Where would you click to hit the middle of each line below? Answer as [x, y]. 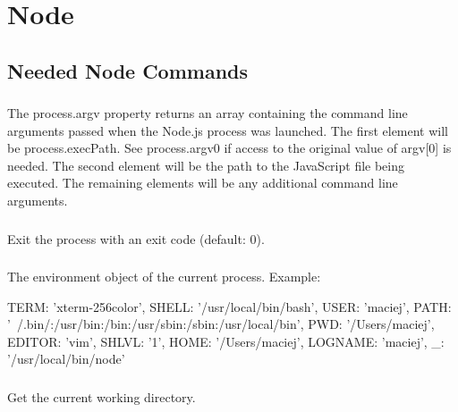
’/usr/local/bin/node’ [66, 359]
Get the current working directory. [102, 396]
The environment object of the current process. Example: [164, 277]
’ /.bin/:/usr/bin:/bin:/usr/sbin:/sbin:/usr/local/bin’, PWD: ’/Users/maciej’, [221, 324]
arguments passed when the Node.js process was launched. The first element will [228, 130]
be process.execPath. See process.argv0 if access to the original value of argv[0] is [229, 148]
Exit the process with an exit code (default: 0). [136, 238]
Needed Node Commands [128, 70]
